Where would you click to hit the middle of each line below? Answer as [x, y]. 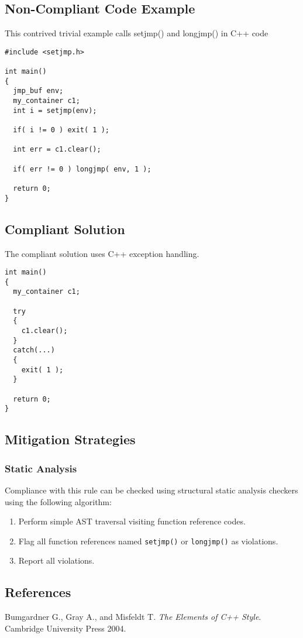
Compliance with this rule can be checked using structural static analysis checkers [151, 490]
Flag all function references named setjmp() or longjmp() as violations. [148, 541]
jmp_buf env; [38, 91]
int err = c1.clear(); [57, 150]
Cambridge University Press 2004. [66, 628]
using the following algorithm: [58, 501]
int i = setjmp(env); [55, 110]
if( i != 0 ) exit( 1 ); [61, 130]
